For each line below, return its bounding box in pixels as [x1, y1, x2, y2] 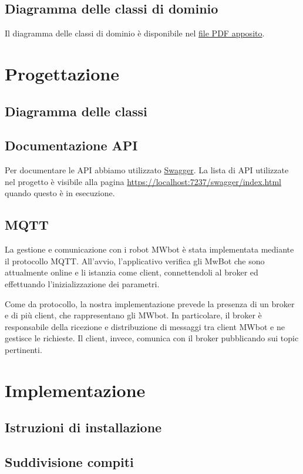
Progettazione [5, 61, 119, 85]
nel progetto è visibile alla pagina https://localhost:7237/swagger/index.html [5, 175, 281, 187]
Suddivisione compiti [5, 453, 134, 471]
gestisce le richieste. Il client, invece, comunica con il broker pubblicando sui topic [5, 332, 299, 344]
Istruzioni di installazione [5, 418, 162, 436]
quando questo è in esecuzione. [5, 187, 115, 199]
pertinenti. [5, 343, 42, 355]
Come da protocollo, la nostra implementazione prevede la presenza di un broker [5, 297, 295, 310]
